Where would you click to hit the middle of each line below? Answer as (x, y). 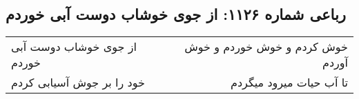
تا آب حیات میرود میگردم (289, 82)
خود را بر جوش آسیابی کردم (78, 82)
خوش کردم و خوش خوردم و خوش (266, 47)
